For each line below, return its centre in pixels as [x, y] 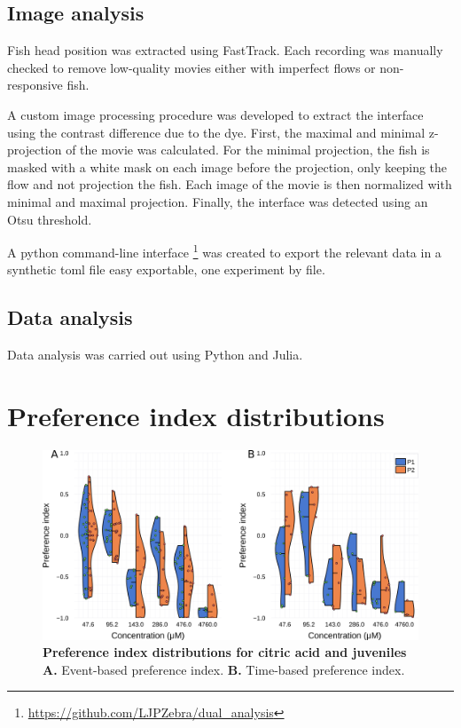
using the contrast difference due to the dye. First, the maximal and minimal [216, 132]
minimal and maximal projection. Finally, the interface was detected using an [218, 201]
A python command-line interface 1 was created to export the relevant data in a [224, 251]
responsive [35, 85]
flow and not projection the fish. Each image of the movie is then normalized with [230, 184]
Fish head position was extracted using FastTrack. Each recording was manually [225, 50]
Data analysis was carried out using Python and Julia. [155, 355]
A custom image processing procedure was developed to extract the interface [215, 114]
